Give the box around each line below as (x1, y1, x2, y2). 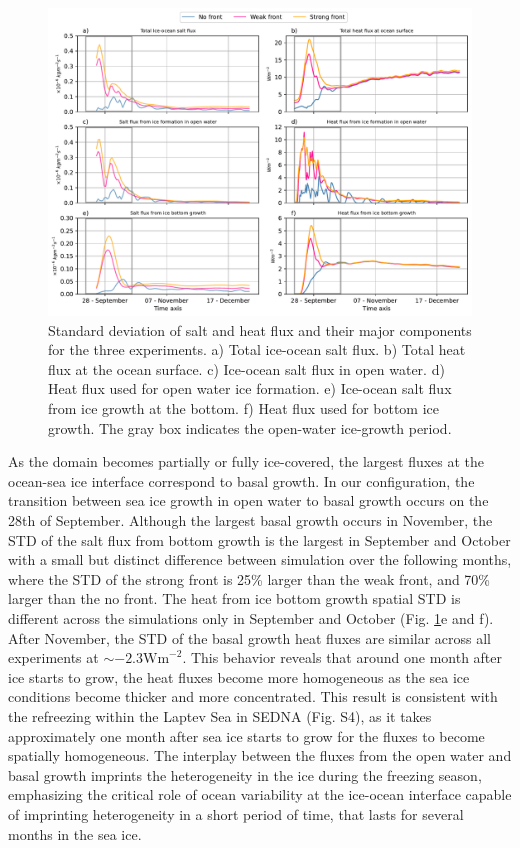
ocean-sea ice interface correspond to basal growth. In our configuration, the (8, 470, 475, 491)
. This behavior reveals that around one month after (182, 647, 503, 668)
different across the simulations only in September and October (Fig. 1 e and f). (8, 607, 494, 628)
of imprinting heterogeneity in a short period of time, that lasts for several (8, 803, 464, 824)
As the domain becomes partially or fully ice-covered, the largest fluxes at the (8, 451, 485, 472)
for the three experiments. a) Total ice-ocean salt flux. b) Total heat (48, 339, 466, 360)
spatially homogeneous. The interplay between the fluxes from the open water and (8, 745, 512, 766)
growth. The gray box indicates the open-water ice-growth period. (48, 417, 452, 438)
